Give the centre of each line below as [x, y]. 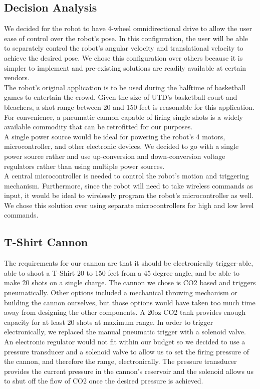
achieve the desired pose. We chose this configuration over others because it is [123, 57]
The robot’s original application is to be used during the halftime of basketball [125, 87]
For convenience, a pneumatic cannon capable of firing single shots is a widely [123, 117]
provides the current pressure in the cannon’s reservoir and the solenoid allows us [129, 371]
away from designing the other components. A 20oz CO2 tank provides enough [125, 312]
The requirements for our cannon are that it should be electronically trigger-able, [129, 263]
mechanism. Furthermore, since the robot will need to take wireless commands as [129, 185]
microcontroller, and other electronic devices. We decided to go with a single [121, 146]
